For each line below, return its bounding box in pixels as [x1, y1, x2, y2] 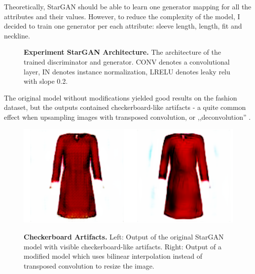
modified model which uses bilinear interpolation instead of [24, 251, 203, 261]
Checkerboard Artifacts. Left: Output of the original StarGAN [24, 232, 224, 242]
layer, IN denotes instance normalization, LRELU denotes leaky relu [24, 66, 230, 76]
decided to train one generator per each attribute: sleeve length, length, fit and [4, 21, 242, 31]
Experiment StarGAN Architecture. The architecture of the [24, 47, 221, 57]
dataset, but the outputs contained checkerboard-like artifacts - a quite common [4, 102, 246, 112]
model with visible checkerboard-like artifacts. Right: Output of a [24, 241, 222, 251]
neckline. [4, 30, 30, 40]
